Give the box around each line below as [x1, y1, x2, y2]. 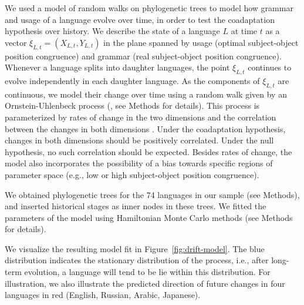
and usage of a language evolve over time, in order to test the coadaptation [5, 13, 275, 25]
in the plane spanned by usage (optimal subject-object [103, 36, 299, 48]
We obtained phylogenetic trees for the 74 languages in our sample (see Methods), [5, 188, 300, 200]
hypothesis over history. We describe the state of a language [5, 25, 220, 37]
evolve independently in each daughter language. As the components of [5, 74, 260, 86]
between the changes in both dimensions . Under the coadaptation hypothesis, [5, 122, 286, 135]
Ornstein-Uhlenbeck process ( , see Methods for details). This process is [5, 99, 260, 112]
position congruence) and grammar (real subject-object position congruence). [5, 49, 282, 62]
